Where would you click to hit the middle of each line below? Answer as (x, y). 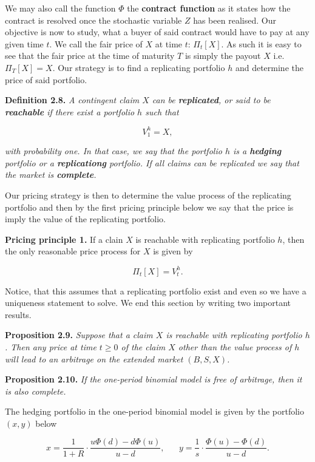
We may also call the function (60, 8)
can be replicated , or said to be (211, 100)
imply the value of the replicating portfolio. (85, 219)
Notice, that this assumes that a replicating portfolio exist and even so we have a (156, 290)
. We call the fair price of (96, 43)
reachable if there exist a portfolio (70, 111)
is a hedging (257, 151)
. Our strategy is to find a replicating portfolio (139, 67)
